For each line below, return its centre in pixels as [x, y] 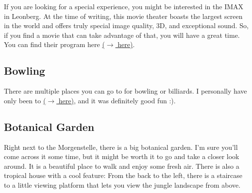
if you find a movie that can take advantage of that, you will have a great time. [122, 35]
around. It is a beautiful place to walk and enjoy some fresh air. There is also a [122, 166]
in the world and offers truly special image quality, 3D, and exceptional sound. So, [126, 25]
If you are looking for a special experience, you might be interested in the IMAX [124, 6]
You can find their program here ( [54, 44]
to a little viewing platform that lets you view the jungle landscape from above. [122, 185]
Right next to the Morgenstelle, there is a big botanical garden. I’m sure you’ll [121, 147]
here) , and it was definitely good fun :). [117, 100]
